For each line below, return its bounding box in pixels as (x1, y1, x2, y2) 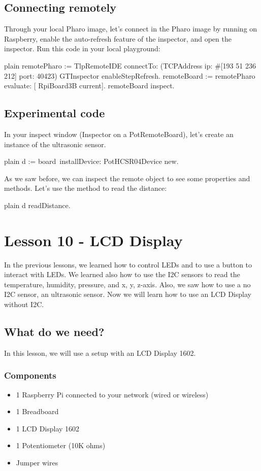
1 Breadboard (16, 406, 59, 417)
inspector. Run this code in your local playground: (4, 43, 160, 54)
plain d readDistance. (4, 199, 71, 210)
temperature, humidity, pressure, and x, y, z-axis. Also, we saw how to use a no (4, 279, 251, 289)
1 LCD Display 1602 (16, 423, 80, 433)
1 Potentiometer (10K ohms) (16, 440, 106, 451)
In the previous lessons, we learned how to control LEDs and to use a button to (4, 259, 252, 270)
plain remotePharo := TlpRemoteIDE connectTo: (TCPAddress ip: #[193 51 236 (4, 60, 256, 71)
